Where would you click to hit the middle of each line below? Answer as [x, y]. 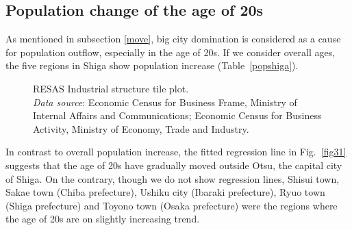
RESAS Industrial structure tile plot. [111, 88]
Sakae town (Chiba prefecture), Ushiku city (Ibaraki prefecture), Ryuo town [165, 192]
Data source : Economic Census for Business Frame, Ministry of [165, 102]
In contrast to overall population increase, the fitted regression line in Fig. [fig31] [176, 152]
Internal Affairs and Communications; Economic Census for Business [177, 115]
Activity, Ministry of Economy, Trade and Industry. [141, 128]
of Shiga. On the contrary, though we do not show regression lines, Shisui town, [173, 178]
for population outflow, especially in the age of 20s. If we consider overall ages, [171, 52]
